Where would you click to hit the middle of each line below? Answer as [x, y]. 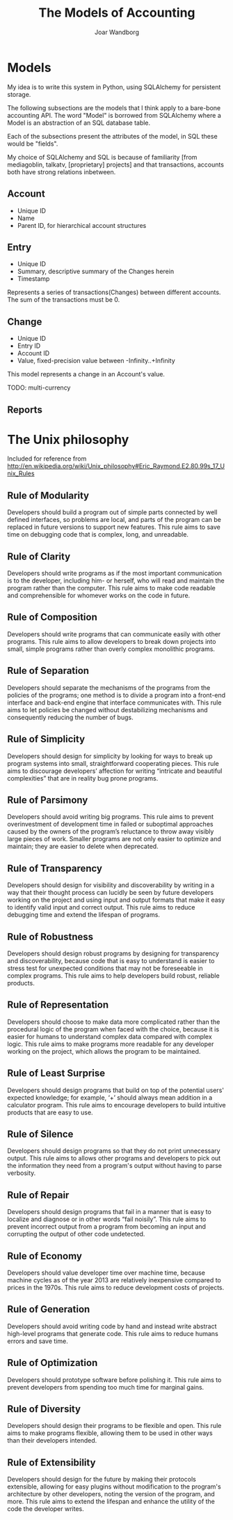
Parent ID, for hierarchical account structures [82, 225]
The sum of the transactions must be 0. [64, 300]
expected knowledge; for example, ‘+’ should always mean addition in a [110, 1097]
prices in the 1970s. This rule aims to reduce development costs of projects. [116, 1288]
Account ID [33, 353]
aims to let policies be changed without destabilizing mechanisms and [107, 709]
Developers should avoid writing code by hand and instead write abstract [112, 1326]
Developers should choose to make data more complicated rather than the [114, 1022]
